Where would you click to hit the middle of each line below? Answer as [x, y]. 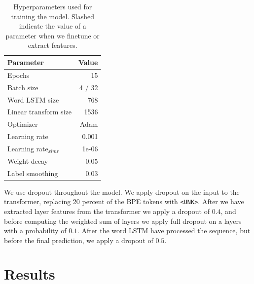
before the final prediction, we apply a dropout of [79, 240]
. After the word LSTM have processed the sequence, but [164, 231]
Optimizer [23, 124]
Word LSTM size [33, 99]
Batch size [23, 87]
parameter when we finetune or [53, 35]
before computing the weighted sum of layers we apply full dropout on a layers [123, 221]
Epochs [18, 75]
